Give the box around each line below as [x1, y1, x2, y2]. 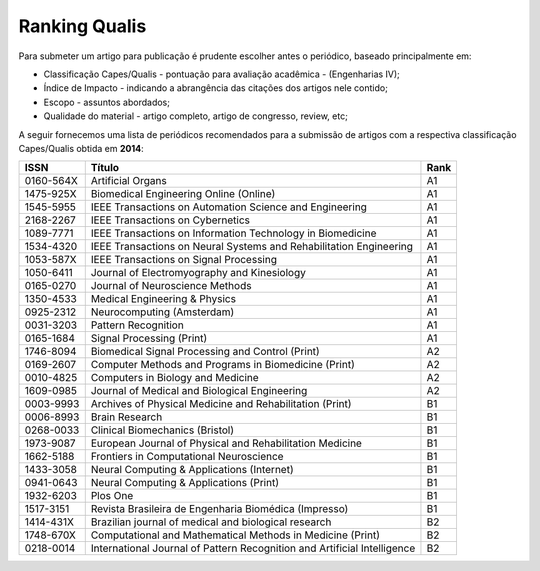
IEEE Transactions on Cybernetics [90, 213, 250, 227]
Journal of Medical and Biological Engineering [90, 384, 308, 398]
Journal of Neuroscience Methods [90, 279, 252, 293]
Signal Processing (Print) [90, 331, 208, 345]
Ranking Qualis [18, 15, 147, 37]
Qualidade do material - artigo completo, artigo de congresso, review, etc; [43, 110, 349, 122]
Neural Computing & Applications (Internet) [90, 463, 294, 477]
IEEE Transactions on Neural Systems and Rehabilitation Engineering [90, 240, 414, 254]
